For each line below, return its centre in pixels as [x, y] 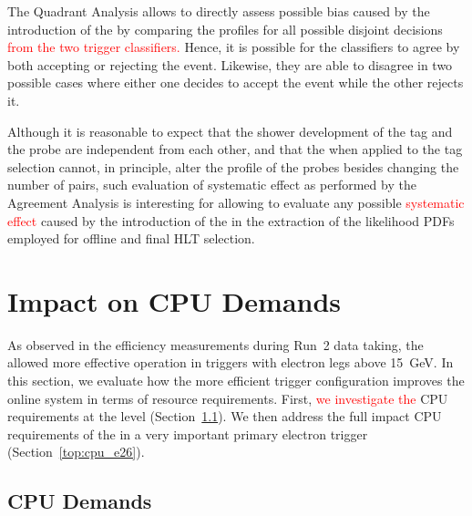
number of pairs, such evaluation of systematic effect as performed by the [212, 185]
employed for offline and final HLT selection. [131, 238]
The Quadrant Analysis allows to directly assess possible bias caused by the [219, 11]
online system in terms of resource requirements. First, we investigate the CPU [228, 398]
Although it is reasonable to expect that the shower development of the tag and [230, 131]
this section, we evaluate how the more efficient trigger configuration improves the [236, 381]
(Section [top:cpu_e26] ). [76, 452]
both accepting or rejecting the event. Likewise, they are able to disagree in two [230, 64]
